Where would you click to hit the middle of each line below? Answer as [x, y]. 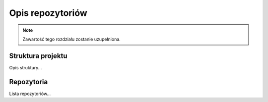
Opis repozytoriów [48, 13]
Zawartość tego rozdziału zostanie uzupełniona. [72, 39]
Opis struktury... [26, 67]
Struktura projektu [38, 56]
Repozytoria [29, 82]
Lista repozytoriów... [30, 94]
